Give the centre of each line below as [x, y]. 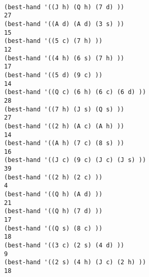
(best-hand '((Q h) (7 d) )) [53, 211]
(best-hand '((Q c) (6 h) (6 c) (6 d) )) [75, 92]
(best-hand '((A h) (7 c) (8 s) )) [64, 143]
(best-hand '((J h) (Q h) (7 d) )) [64, 7]
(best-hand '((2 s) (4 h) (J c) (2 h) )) [75, 262]
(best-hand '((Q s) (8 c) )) [53, 228]
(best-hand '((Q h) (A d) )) [53, 194]
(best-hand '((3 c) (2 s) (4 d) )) [64, 246]
